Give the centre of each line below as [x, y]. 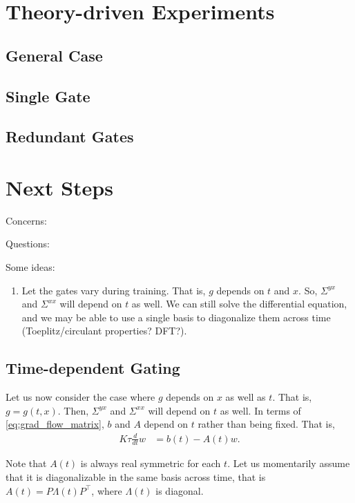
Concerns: [27, 220]
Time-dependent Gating [93, 368]
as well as [246, 397]
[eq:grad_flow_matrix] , [55, 424]
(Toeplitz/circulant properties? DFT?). [104, 331]
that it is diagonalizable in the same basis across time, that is [136, 476]
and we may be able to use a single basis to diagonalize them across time [176, 317]
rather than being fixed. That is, [266, 424]
